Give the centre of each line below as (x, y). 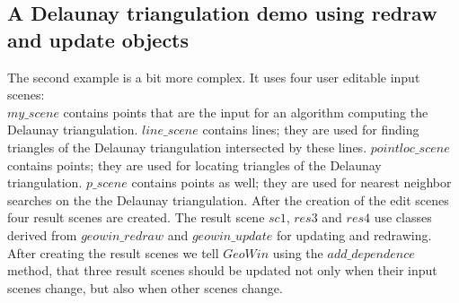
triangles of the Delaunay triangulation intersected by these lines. (187, 147)
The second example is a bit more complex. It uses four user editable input (214, 77)
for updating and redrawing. (354, 234)
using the (298, 252)
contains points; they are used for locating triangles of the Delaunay (194, 164)
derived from (42, 234)
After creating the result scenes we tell (113, 252)
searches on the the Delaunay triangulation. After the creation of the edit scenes (228, 199)
